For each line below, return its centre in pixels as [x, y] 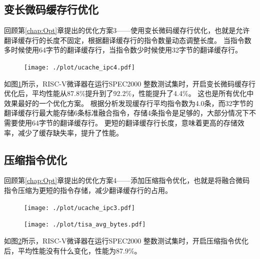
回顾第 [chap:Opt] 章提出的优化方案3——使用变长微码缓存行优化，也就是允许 [127, 30]
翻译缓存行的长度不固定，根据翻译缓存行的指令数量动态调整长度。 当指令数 [128, 40]
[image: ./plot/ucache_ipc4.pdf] [79, 67]
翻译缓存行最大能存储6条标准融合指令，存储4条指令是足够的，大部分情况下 [126, 113]
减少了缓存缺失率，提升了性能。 [70, 132]
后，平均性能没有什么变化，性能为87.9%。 [73, 250]
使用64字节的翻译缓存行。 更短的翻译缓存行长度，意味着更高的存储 [127, 123]
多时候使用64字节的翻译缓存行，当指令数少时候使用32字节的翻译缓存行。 [123, 50]
